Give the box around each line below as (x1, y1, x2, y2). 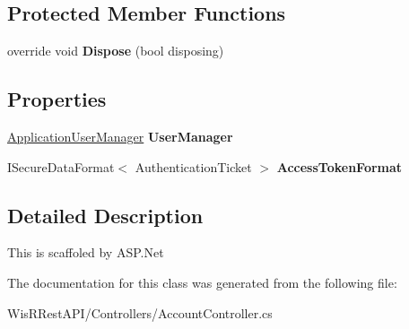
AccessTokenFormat (276, 157, 403, 176)
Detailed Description (7, 201, 204, 229)
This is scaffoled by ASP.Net (7, 243, 164, 262)
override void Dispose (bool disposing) (7, 41, 224, 60)
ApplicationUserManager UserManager (7, 127, 233, 145)
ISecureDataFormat (7, 157, 115, 176)
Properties (7, 85, 107, 113)
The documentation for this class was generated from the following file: (7, 273, 397, 291)
